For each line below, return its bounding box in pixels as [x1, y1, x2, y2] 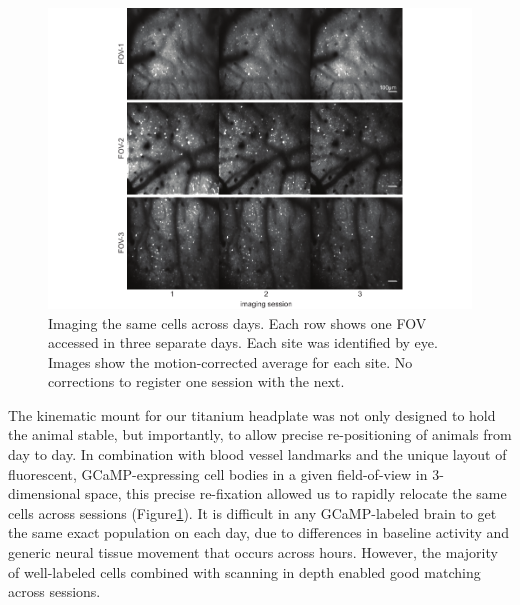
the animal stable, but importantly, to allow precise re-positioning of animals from [8, 424, 512, 445]
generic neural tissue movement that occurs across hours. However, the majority [8, 542, 498, 563]
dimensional [8, 483, 81, 504]
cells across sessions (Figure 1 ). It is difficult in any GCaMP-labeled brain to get [8, 502, 497, 523]
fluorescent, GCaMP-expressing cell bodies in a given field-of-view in [8, 463, 428, 484]
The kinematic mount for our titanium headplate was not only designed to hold [8, 404, 496, 425]
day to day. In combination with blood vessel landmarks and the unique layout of [8, 444, 507, 465]
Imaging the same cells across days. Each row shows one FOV [48, 312, 427, 333]
